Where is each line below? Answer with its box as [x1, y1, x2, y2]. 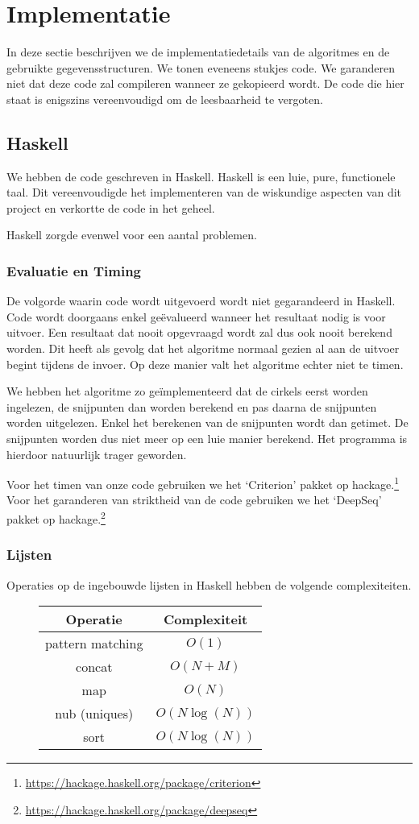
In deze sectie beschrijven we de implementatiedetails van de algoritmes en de [6, 43, 390, 60]
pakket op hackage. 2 [6, 508, 106, 527]
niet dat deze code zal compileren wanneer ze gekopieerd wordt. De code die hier [6, 75, 404, 92]
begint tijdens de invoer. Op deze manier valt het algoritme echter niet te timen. [6, 355, 404, 372]
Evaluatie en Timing [6, 261, 142, 280]
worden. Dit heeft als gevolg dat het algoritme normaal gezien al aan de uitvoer [6, 340, 400, 357]
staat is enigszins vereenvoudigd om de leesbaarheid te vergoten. [6, 90, 323, 107]
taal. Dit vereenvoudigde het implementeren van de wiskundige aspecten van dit [6, 184, 402, 201]
